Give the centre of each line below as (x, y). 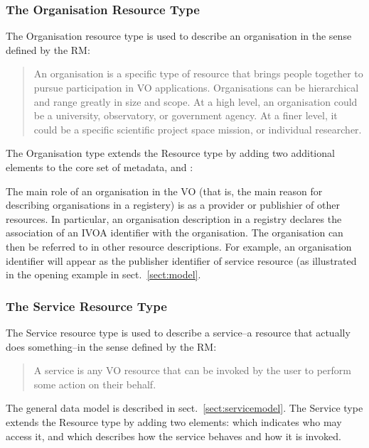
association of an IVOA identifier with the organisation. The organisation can (175, 233)
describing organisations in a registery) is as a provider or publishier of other (173, 205)
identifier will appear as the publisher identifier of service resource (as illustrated (181, 260)
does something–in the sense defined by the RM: (111, 346)
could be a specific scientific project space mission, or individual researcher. (198, 129)
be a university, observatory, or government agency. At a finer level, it (186, 115)
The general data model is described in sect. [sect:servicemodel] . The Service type (184, 408)
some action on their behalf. (95, 384)
